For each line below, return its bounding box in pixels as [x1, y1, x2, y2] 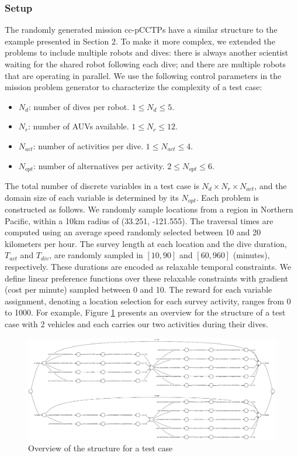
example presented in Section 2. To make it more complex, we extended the [5, 35, 275, 47]
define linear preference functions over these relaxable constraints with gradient [5, 272, 289, 284]
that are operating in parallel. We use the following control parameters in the [5, 69, 282, 81]
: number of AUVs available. [28, 120, 129, 132]
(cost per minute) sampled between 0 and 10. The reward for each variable [5, 283, 272, 296]
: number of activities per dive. [33, 139, 144, 152]
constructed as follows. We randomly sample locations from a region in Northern [5, 203, 293, 215]
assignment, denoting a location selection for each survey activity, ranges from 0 [5, 294, 291, 307]
